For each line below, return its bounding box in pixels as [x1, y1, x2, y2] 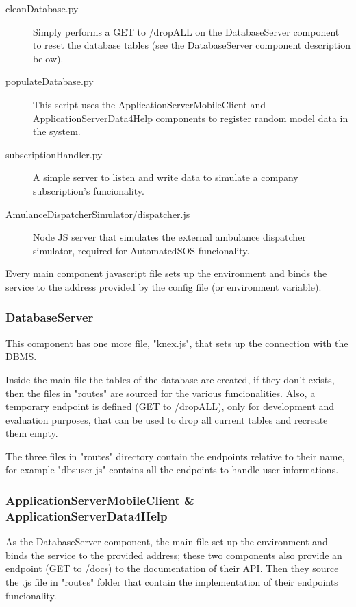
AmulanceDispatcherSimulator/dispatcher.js [5, 206, 190, 221]
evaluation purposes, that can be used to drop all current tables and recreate [5, 412, 328, 427]
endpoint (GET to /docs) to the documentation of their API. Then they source [5, 561, 339, 575]
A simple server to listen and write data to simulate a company [33, 170, 298, 185]
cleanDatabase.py [5, 1, 79, 15]
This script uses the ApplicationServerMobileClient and [33, 97, 266, 111]
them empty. [5, 426, 58, 440]
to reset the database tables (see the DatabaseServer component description [33, 38, 351, 52]
